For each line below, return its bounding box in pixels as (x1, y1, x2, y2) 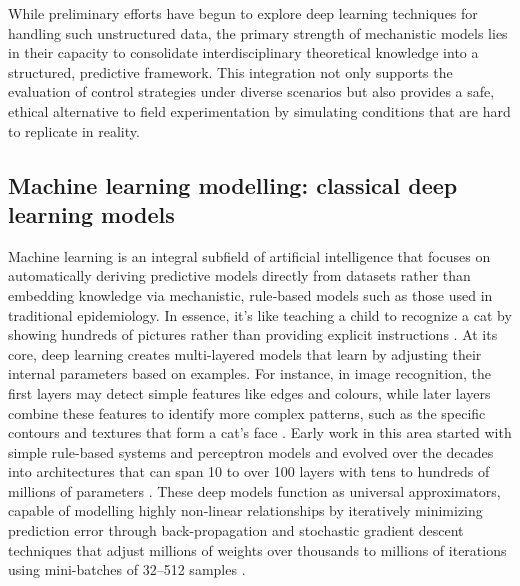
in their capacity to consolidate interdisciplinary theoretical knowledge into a (8, 42, 479, 63)
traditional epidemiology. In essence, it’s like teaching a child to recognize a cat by (8, 304, 512, 325)
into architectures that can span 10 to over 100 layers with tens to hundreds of (8, 461, 490, 482)
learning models (8, 198, 175, 229)
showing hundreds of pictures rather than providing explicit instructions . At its (8, 324, 498, 345)
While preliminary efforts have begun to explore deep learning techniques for (8, 3, 478, 23)
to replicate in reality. (8, 120, 140, 141)
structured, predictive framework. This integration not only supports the (8, 61, 453, 82)
